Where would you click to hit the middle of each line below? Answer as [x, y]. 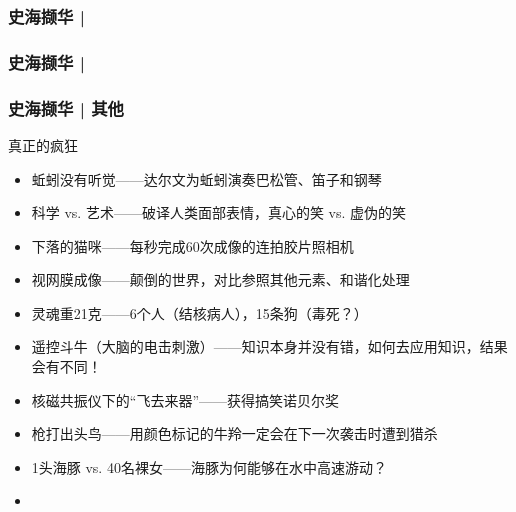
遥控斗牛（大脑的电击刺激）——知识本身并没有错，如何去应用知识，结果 [269, 346]
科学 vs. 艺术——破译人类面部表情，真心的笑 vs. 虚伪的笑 [219, 212]
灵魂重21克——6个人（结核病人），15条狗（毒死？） [199, 312]
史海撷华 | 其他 [66, 107]
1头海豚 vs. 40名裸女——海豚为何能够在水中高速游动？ [209, 466]
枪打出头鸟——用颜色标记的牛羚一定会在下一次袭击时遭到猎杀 [234, 433]
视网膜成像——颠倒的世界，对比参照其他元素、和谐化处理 [220, 279]
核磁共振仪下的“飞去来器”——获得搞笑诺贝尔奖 [185, 399]
